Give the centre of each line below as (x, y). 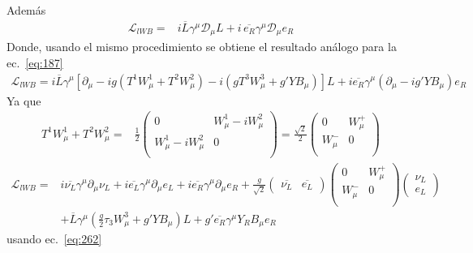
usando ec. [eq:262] (54, 238)
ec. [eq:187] (35, 62)
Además (26, 10)
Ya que (24, 100)
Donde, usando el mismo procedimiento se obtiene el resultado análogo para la (202, 47)
